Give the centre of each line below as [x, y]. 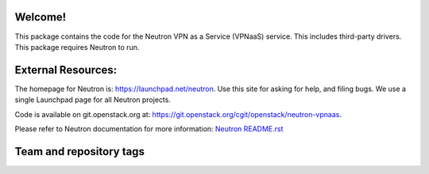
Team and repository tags [79, 151]
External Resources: [66, 70]
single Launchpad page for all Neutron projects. [93, 100]
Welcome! [41, 17]
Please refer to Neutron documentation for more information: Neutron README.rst [149, 129]
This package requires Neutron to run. [77, 47]
